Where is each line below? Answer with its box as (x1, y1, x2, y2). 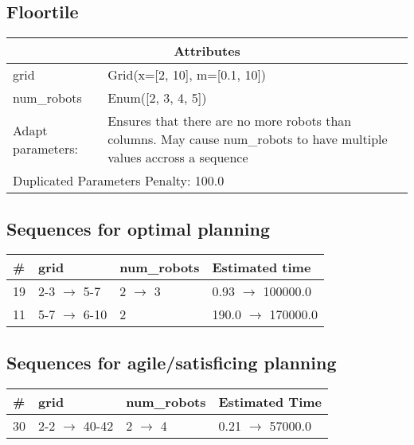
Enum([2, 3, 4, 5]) (107, 88, 207, 107)
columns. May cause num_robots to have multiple (107, 130, 388, 149)
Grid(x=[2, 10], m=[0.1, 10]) (107, 65, 267, 84)
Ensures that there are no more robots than (107, 111, 352, 131)
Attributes (174, 41, 240, 61)
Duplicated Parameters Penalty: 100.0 (13, 171, 225, 190)
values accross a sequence (107, 148, 248, 167)
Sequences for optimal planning (6, 216, 271, 240)
